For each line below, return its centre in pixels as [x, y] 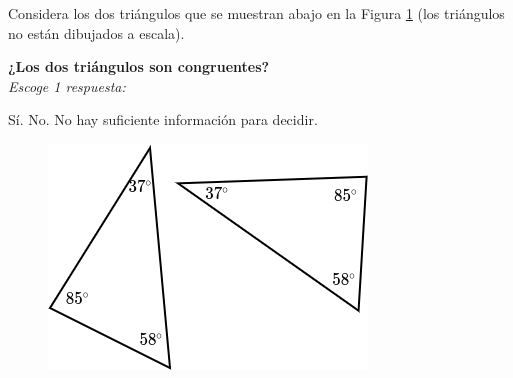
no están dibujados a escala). [96, 32]
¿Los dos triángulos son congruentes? [139, 66]
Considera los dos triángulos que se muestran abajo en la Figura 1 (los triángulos [256, 13]
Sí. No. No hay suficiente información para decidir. [163, 119]
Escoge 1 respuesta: [67, 85]
